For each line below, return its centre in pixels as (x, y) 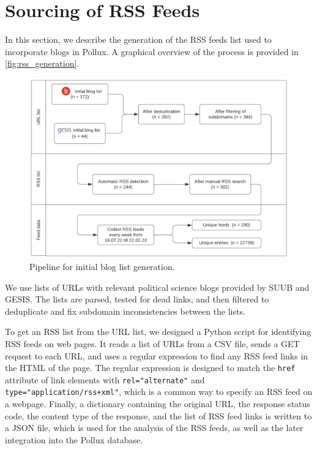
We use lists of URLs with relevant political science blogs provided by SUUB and (157, 287)
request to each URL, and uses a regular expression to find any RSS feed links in (157, 355)
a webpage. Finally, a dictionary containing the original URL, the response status (158, 404)
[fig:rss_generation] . (42, 63)
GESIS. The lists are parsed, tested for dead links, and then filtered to (137, 299)
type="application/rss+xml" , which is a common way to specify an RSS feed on (159, 392)
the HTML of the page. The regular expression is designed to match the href (150, 368)
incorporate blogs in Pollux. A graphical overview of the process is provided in (152, 51)
